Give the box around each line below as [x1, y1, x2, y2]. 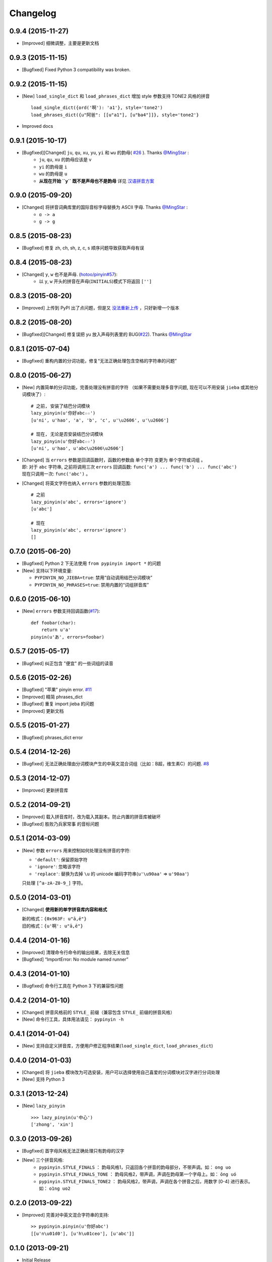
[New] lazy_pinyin [22, 1103, 65, 1109]
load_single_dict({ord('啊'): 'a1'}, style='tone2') [31, 105, 163, 111]
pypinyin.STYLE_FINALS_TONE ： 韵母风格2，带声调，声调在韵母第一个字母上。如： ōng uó [39, 1171, 237, 1177]
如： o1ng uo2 [39, 1185, 71, 1191]
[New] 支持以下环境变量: [22, 567, 73, 573]
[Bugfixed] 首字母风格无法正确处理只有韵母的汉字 [22, 1148, 124, 1154]
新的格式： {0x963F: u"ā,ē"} [22, 916, 87, 922]
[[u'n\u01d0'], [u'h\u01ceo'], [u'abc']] [31, 1231, 134, 1236]
